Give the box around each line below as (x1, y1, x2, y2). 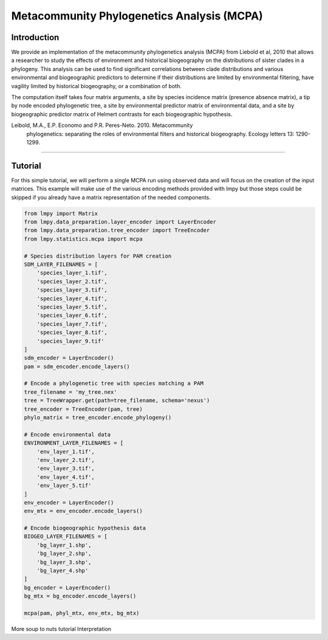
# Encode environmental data (24, 431, 111, 438)
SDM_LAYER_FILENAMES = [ (24, 261, 98, 267)
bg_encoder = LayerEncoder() (24, 584, 111, 591)
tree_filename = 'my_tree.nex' (24, 388, 118, 395)
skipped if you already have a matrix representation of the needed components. (11, 193, 211, 201)
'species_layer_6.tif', (36, 312, 108, 319)
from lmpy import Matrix (24, 210, 98, 217)
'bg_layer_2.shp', (36, 550, 92, 557)
